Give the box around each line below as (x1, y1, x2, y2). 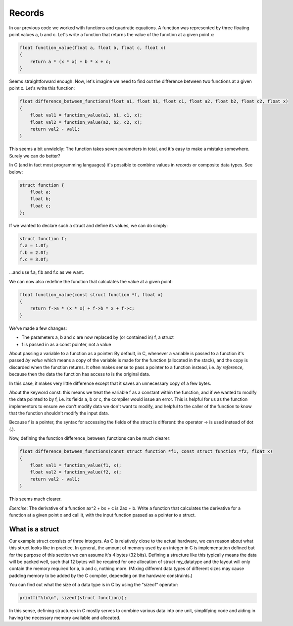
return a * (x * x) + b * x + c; (30, 58, 111, 64)
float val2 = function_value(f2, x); (30, 469, 122, 475)
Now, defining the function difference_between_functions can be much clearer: (9, 435, 171, 441)
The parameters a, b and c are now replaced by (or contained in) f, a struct (21, 334, 174, 340)
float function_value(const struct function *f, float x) (19, 292, 163, 297)
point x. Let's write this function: (9, 85, 75, 91)
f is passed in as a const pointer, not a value (21, 341, 111, 347)
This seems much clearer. (9, 496, 62, 502)
